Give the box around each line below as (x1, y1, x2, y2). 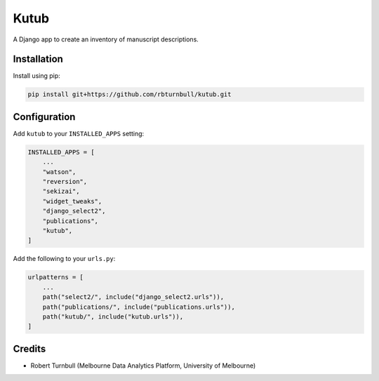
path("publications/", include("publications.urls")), (42, 302, 235, 311)
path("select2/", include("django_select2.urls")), (42, 293, 225, 301)
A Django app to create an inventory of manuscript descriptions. (13, 35, 199, 44)
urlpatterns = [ (27, 274, 84, 281)
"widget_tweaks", (42, 197, 102, 205)
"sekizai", (42, 187, 80, 196)
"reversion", (42, 178, 88, 186)
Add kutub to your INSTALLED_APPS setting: (13, 129, 145, 138)
